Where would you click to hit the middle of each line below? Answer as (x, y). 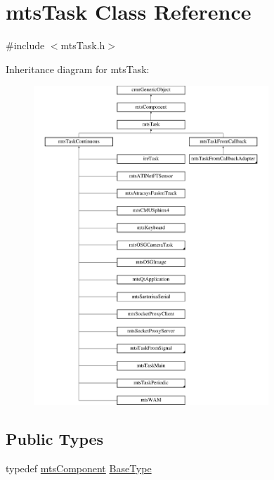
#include (25, 45)
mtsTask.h (83, 45)
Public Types (55, 438)
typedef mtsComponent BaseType (79, 468)
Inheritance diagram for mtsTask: (78, 69)
